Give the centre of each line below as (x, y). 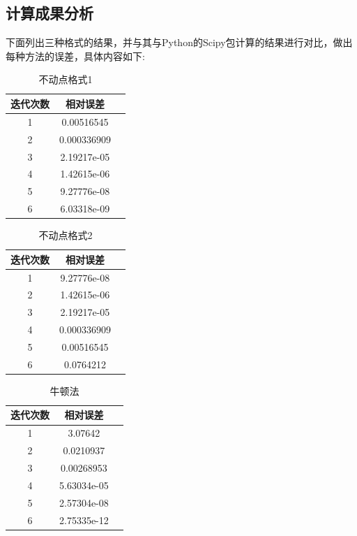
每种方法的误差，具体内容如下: (75, 56)
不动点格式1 (66, 79)
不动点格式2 (66, 235)
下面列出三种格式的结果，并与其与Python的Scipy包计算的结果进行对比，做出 (179, 42)
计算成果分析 (50, 13)
